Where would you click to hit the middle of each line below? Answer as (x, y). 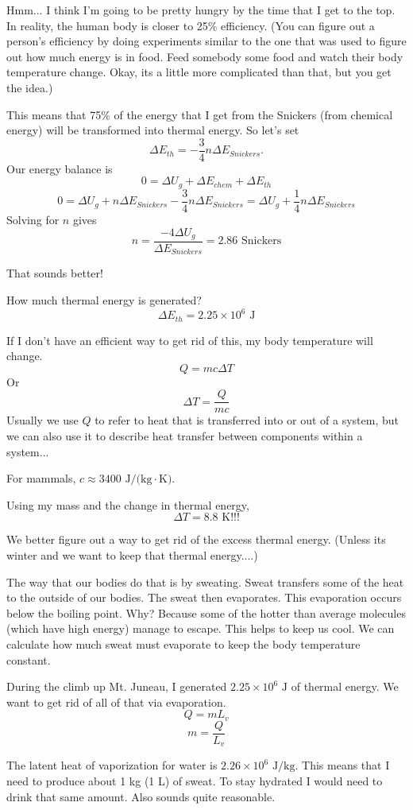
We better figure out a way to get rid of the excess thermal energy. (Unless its (196, 539)
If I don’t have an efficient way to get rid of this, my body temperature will (190, 340)
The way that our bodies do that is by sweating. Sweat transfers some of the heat (205, 581)
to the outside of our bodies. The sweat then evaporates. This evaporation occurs (204, 597)
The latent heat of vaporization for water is (112, 765)
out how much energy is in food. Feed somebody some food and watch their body (205, 56)
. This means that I (342, 765)
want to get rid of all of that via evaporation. (116, 701)
